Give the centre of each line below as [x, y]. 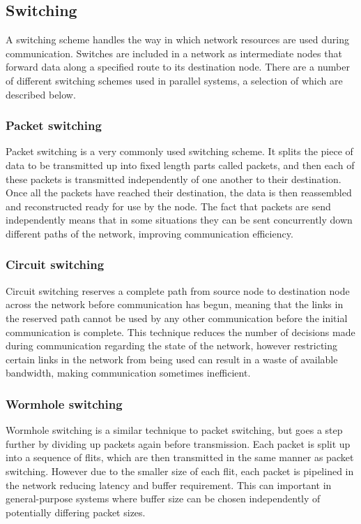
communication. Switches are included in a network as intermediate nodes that [174, 53]
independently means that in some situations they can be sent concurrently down [179, 220]
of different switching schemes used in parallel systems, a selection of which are [174, 80]
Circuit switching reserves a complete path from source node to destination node [178, 290]
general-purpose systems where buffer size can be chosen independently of [163, 498]
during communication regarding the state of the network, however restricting [172, 345]
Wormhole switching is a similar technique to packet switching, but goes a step [174, 430]
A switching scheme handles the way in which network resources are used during [177, 39]
